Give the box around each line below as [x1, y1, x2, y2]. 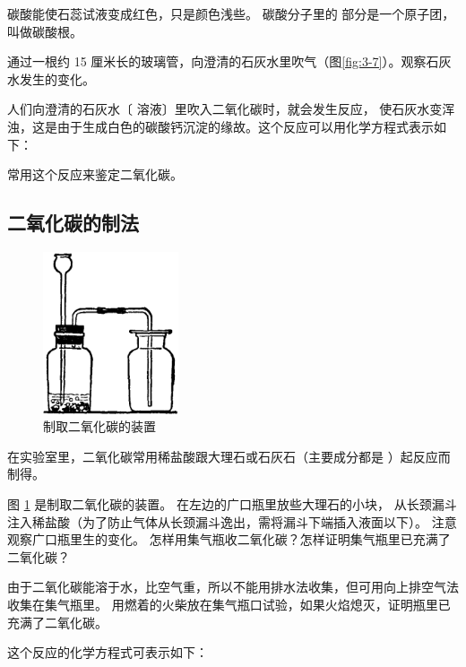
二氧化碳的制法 [7, 209, 139, 237]
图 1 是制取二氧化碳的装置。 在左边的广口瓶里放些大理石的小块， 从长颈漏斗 [7, 494, 457, 513]
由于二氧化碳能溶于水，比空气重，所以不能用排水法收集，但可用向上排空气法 [7, 577, 459, 596]
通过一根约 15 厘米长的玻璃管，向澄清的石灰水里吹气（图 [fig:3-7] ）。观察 [7, 52, 427, 71]
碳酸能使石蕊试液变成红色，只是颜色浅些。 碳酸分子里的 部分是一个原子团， [7, 4, 455, 22]
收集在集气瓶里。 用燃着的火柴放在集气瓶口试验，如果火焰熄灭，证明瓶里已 [7, 594, 451, 613]
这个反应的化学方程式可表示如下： [7, 643, 208, 662]
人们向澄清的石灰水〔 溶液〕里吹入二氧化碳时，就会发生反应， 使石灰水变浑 [7, 100, 455, 118]
